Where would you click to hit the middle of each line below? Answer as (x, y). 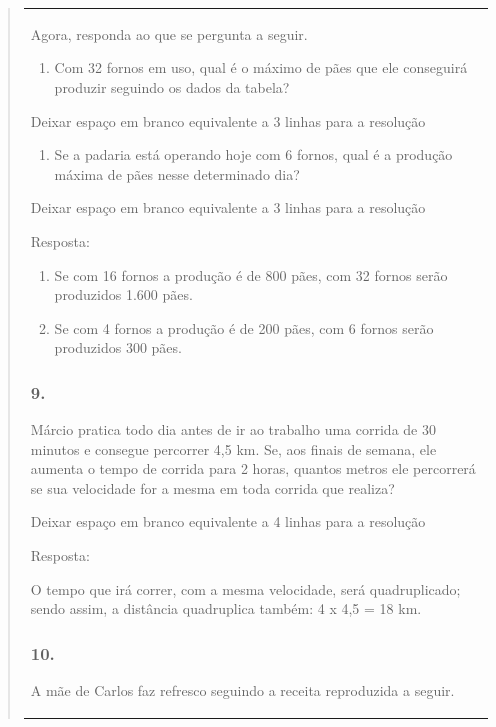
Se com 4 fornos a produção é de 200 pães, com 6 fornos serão (244, 327)
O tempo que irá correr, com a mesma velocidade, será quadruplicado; (245, 588)
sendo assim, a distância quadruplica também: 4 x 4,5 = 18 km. (226, 608)
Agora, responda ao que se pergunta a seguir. (169, 33)
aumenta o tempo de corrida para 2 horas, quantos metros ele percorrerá (253, 468)
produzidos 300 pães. (118, 347)
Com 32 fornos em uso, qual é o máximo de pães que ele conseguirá (261, 67)
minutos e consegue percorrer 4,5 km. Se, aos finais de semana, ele (233, 448)
